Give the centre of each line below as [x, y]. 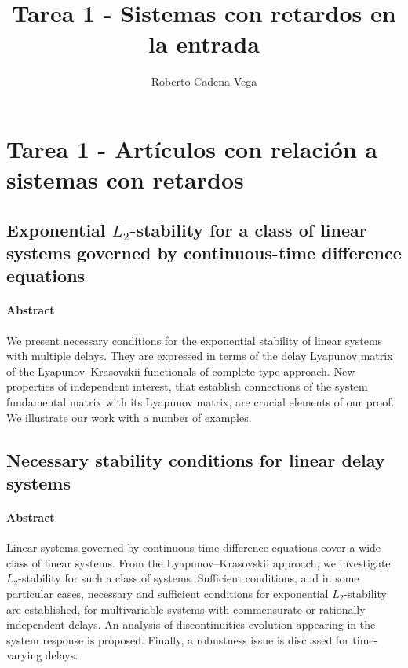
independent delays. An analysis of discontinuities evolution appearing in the [191, 624]
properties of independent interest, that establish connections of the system [187, 386]
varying [24, 655]
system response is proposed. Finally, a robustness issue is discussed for [178, 639]
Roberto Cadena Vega [204, 81]
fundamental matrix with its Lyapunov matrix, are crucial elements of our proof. [200, 402]
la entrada [204, 44]
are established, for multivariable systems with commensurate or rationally [186, 609]
